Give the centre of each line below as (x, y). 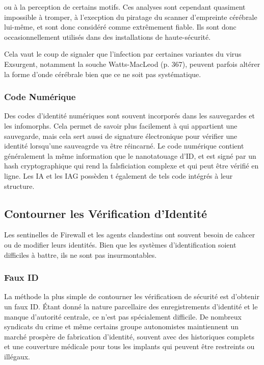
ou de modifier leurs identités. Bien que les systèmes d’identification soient (120, 244)
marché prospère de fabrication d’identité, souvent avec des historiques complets (129, 336)
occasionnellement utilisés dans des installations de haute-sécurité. (108, 36)
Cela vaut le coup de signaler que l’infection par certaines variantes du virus (123, 54)
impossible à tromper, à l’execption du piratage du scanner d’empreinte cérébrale (131, 17)
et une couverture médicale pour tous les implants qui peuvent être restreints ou (129, 346)
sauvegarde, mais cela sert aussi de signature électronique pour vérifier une (121, 136)
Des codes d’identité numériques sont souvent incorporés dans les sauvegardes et (129, 116)
